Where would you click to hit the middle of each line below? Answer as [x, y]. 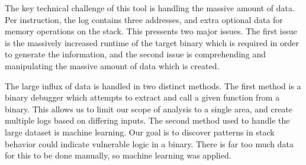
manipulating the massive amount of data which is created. [112, 65]
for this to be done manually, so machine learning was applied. [118, 155]
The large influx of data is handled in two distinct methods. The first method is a [153, 85]
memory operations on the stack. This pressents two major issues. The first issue [151, 31]
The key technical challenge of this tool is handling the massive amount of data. [150, 8]
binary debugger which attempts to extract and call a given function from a [142, 97]
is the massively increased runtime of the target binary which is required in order [152, 42]
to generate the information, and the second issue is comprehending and [136, 54]
